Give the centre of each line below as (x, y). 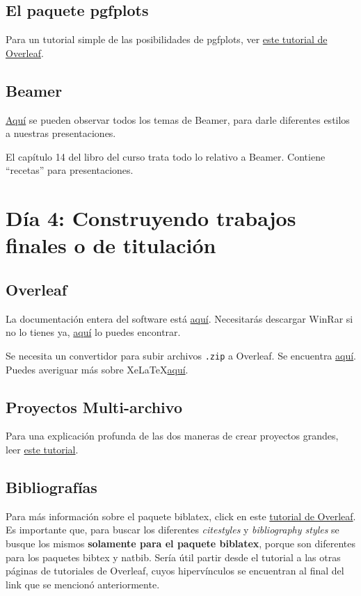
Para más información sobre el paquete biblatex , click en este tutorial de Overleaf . (181, 516)
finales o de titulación (111, 245)
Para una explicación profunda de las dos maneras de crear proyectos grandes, (172, 436)
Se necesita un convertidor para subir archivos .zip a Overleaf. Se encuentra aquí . (181, 355)
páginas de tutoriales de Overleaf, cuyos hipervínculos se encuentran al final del (175, 571)
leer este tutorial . (42, 449)
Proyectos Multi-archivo (94, 406)
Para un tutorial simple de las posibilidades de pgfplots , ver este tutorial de (167, 39)
